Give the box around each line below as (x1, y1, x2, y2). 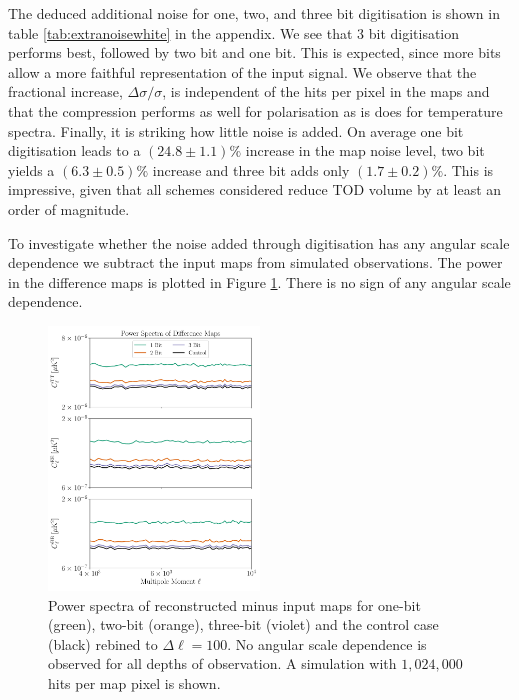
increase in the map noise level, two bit (245, 140, 485, 161)
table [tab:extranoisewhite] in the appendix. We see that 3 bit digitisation (8, 22, 460, 43)
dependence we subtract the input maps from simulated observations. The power (8, 252, 503, 273)
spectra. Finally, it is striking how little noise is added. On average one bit (8, 120, 464, 141)
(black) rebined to (48, 633, 158, 654)
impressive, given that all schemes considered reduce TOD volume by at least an (8, 179, 502, 200)
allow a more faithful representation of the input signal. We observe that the (8, 61, 477, 82)
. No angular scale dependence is (227, 633, 427, 654)
